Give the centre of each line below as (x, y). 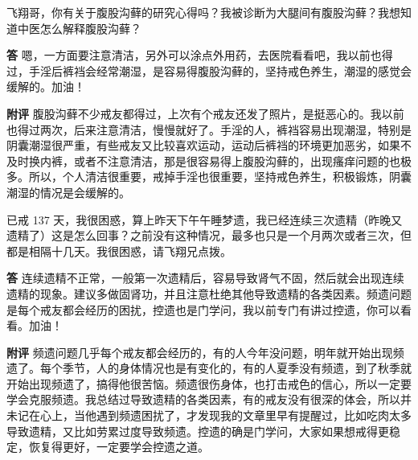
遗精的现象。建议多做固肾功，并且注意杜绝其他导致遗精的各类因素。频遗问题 (209, 293)
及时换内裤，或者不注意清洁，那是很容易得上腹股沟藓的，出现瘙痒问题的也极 (209, 160)
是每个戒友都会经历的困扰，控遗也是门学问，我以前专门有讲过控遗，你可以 (203, 309)
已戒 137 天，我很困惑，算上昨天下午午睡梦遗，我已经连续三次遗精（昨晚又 (205, 219)
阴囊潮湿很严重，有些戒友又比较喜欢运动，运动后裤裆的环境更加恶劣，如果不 (209, 145)
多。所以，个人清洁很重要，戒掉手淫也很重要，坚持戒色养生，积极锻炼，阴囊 (209, 177)
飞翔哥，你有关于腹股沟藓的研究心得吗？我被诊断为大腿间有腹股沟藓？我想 (203, 12)
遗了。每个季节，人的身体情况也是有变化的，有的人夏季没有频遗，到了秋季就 (209, 368)
